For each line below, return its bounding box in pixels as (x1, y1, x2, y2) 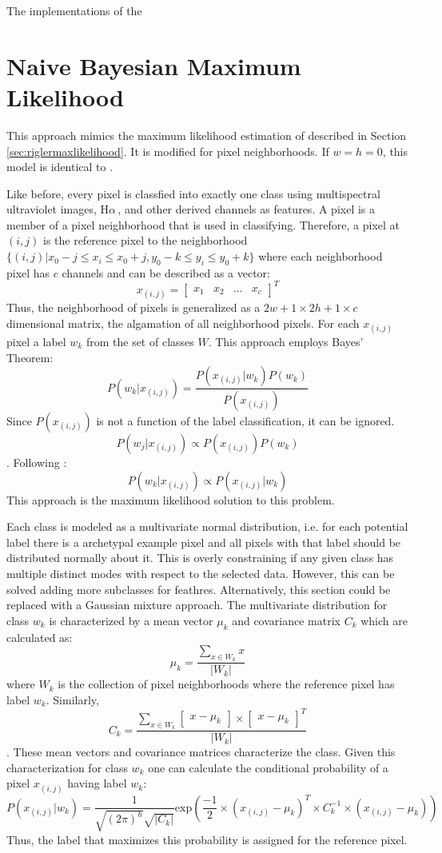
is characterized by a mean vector (49, 612, 213, 628)
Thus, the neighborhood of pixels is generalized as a (6, 299, 261, 316)
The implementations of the (6, 2, 142, 18)
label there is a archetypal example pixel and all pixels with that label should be (6, 533, 401, 550)
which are (360, 612, 408, 628)
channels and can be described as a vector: (62, 264, 270, 281)
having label (67, 775, 127, 791)
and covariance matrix (232, 612, 340, 628)
